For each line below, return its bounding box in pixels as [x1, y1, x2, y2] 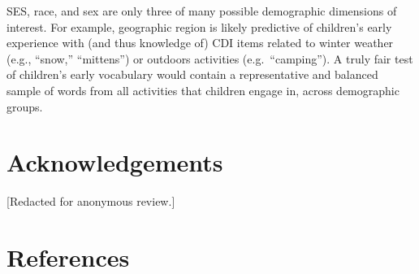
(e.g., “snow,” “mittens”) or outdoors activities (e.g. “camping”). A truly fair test [6, 50, 413, 67]
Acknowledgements [6, 146, 223, 179]
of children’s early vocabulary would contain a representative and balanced [6, 66, 378, 83]
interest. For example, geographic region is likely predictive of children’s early [6, 18, 392, 35]
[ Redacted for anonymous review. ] [6, 193, 175, 210]
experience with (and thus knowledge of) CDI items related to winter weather [6, 34, 394, 51]
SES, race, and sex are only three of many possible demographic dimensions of [6, 2, 397, 19]
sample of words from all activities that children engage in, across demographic [6, 81, 400, 98]
